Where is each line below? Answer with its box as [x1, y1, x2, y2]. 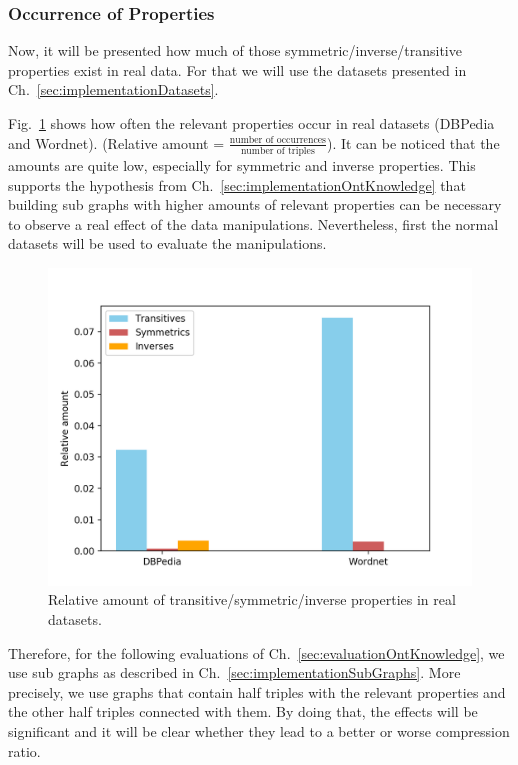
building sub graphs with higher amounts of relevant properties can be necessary [8, 194, 502, 215]
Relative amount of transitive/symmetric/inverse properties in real [48, 589, 456, 610]
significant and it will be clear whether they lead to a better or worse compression [8, 721, 510, 742]
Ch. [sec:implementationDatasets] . [8, 79, 219, 100]
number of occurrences [229, 135, 326, 146]
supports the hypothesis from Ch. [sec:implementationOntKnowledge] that [8, 174, 466, 195]
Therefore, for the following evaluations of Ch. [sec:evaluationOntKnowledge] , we [8, 642, 505, 663]
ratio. [8, 740, 41, 761]
